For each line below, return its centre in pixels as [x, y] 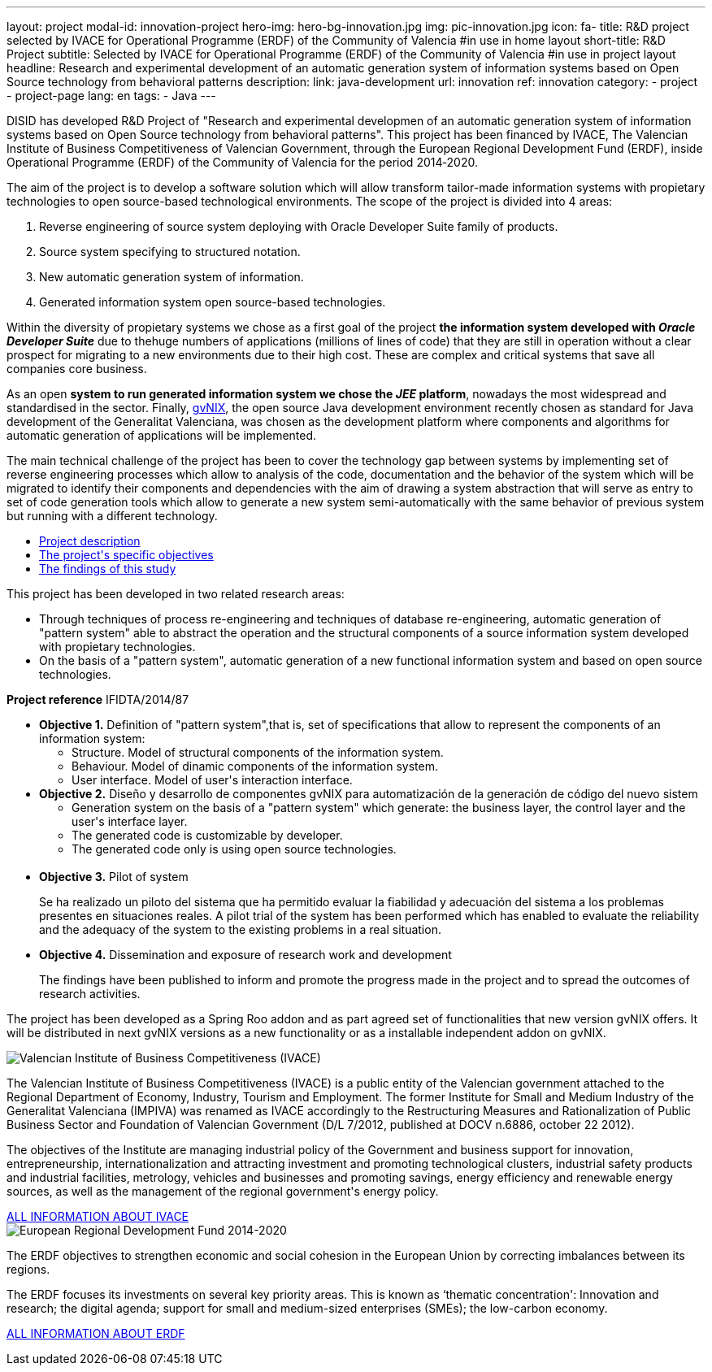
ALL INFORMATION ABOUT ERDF [96, 1333]
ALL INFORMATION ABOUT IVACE [98, 1216]
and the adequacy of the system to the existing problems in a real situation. [240, 929]
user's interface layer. [130, 821]
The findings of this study [108, 569]
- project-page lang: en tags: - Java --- [111, 96]
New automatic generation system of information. [171, 277]
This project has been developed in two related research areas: [176, 594]
